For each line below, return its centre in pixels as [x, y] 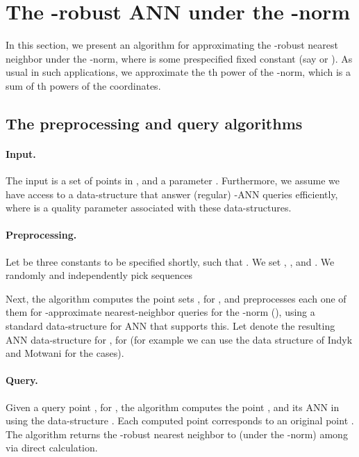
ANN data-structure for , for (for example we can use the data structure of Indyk [179, 339]
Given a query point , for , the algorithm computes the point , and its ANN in [173, 407]
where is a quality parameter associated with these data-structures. [149, 208]
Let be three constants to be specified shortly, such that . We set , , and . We [170, 261]
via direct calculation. [52, 448]
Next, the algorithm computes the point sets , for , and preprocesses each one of [176, 298]
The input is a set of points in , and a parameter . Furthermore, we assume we [173, 181]
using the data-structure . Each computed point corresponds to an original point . [180, 420]
